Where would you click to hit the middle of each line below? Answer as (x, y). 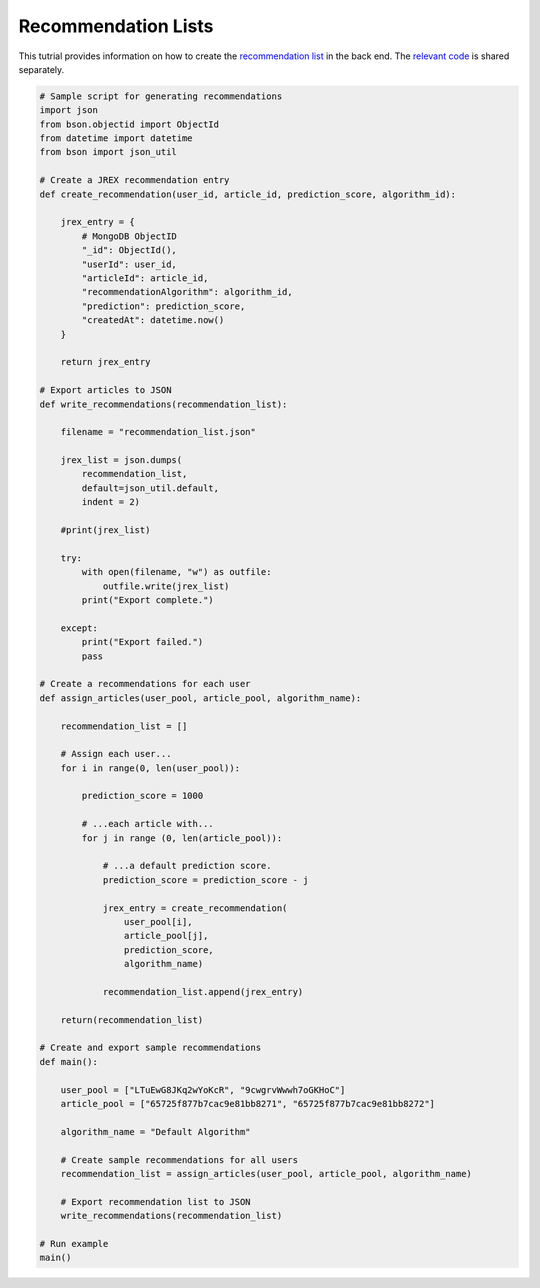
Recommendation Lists (116, 26)
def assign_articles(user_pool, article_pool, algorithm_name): (200, 698)
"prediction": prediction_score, (163, 306)
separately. (41, 69)
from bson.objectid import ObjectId (129, 124)
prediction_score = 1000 (142, 796)
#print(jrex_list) (105, 530)
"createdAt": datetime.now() (153, 320)
